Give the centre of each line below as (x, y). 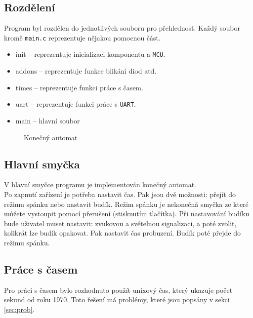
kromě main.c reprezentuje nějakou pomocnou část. (82, 37)
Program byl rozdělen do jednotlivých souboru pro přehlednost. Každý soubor (122, 28)
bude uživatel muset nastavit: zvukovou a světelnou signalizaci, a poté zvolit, (120, 223)
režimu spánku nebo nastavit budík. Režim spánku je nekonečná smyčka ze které (126, 204)
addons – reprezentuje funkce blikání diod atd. (86, 71)
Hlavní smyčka (42, 164)
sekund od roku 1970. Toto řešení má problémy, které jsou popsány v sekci (117, 299)
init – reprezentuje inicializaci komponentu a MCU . (90, 54)
